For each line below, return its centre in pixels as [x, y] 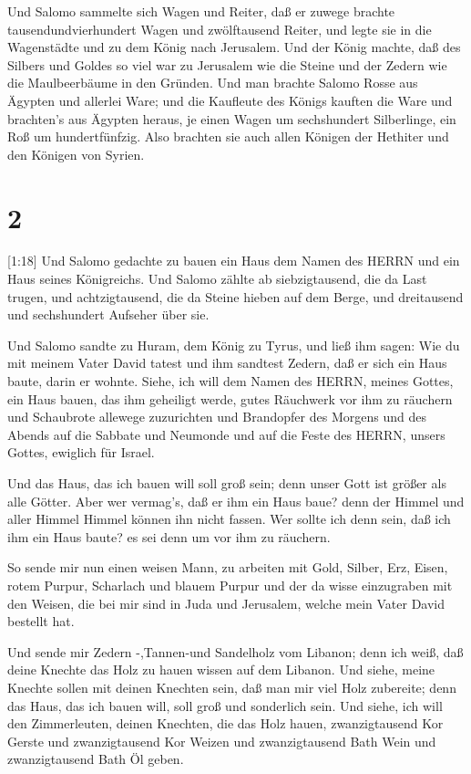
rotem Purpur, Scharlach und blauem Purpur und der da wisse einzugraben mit [230, 585]
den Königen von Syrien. [76, 154]
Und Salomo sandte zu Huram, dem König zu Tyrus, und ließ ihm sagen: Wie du [234, 345]
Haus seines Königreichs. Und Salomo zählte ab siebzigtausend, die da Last [217, 279]
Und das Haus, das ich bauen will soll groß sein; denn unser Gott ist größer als [227, 483]
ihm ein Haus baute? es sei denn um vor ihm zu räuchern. [169, 536]
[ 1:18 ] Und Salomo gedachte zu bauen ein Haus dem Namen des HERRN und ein [234, 261]
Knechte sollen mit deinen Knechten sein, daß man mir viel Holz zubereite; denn [232, 687]
